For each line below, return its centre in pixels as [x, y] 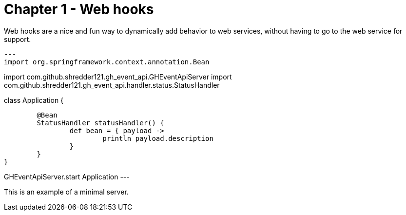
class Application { [34, 100]
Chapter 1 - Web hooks [79, 9]
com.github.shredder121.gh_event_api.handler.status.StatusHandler [112, 85]
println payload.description [158, 138]
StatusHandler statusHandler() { [100, 123]
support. [18, 39]
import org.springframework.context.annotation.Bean [107, 62]
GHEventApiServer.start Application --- [67, 176]
